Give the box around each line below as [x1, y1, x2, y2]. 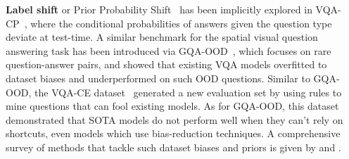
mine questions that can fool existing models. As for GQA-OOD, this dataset [6, 98, 339, 113]
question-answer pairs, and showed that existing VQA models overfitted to [6, 57, 327, 72]
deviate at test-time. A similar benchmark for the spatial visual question [6, 30, 318, 44]
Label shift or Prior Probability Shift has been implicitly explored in [6, 2, 312, 16]
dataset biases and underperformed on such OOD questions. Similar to [6, 70, 310, 85]
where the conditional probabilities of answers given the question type [30, 15, 332, 30]
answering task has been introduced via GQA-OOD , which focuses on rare [6, 43, 331, 58]
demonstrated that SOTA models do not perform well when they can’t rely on [6, 112, 343, 127]
